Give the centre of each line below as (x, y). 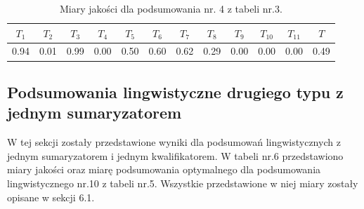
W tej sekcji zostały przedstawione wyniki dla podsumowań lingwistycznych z (174, 142)
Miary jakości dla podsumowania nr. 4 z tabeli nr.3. (171, 8)
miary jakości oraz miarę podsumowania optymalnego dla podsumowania (164, 169)
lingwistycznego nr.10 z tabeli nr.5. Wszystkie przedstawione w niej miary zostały (183, 183)
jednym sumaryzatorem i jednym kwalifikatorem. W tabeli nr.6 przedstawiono (175, 155)
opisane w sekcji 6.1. (51, 197)
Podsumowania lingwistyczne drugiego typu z (175, 92)
